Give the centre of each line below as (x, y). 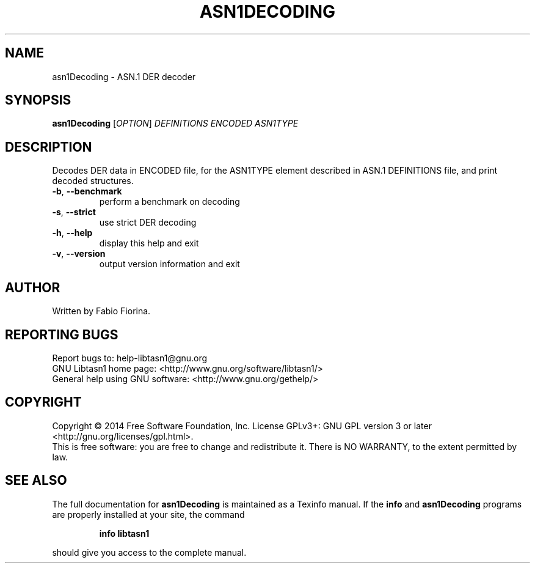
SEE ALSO (36, 481)
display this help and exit (149, 243)
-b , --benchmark (87, 191)
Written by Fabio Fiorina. (101, 311)
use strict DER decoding (148, 223)
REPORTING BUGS (62, 334)
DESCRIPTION (49, 147)
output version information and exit (169, 264)
